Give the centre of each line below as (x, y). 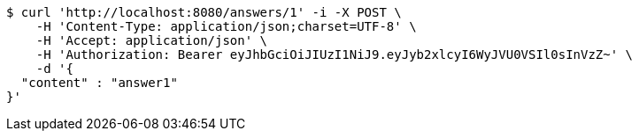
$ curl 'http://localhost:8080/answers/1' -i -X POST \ (204, 12)
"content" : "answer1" (99, 83)
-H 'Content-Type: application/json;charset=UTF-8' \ (226, 26)
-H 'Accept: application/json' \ (152, 40)
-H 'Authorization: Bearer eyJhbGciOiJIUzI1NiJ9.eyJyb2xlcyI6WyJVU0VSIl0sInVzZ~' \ (335, 54)
